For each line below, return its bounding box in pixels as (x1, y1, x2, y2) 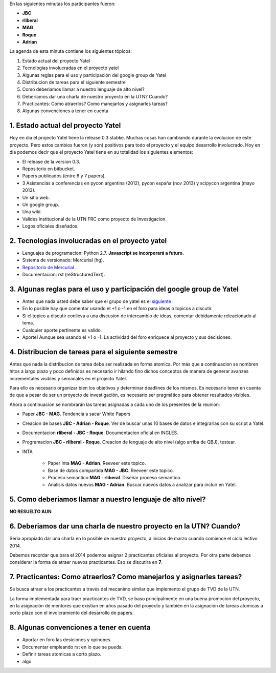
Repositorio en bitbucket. (22, 166, 75, 172)
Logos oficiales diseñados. (22, 223, 79, 229)
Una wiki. (22, 209, 42, 215)
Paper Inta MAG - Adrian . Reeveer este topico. (48, 460, 146, 466)
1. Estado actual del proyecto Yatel (9, 121, 121, 130)
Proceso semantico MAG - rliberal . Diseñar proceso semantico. (48, 474, 181, 480)
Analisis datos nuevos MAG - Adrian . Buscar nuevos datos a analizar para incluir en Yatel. (48, 482, 237, 488)
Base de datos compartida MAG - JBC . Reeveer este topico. (48, 467, 174, 474)
